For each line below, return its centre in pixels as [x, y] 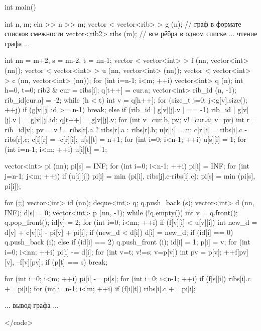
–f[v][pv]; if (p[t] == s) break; [62, 261]
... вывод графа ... [32, 305]
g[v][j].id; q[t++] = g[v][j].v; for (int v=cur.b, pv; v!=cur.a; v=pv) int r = [144, 119]
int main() [20, 7]
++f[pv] [236, 252]
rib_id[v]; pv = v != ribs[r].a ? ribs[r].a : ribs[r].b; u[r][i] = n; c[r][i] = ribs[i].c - [126, 129]
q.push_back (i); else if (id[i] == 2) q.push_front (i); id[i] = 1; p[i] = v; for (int [127, 242]
